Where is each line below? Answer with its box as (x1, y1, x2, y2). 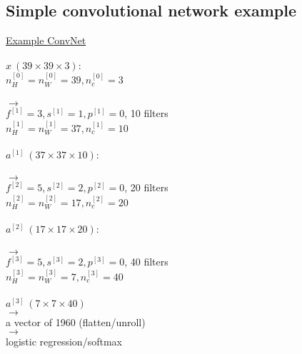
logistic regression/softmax (6, 334, 122, 349)
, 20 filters (124, 180, 168, 195)
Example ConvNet (6, 33, 86, 48)
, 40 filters (124, 254, 168, 269)
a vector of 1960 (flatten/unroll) (6, 314, 146, 329)
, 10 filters (124, 106, 168, 121)
